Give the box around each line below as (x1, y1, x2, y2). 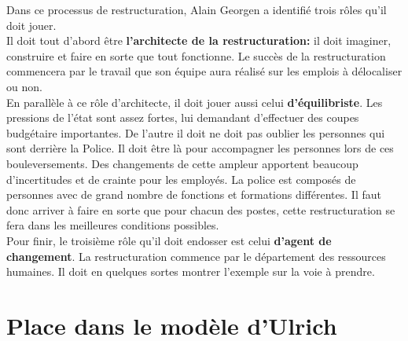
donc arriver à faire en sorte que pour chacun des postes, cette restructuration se (6, 201, 395, 218)
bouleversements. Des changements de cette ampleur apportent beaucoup (6, 155, 358, 171)
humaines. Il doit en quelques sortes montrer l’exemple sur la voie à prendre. (6, 263, 375, 280)
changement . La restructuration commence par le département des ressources (6, 247, 386, 264)
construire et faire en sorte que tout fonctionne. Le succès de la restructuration (6, 47, 386, 64)
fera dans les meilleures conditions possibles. (6, 217, 219, 233)
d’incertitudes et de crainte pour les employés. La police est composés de (6, 170, 356, 187)
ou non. (6, 78, 42, 94)
